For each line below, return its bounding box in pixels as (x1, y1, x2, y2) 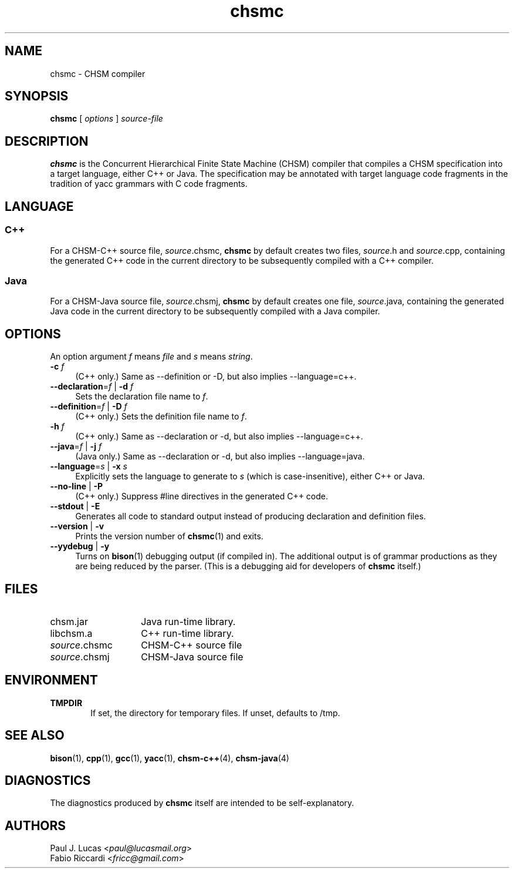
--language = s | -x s (50, 461, 127, 472)
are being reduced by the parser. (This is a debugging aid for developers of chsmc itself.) (75, 561, 421, 572)
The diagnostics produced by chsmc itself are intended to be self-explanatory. (50, 798, 354, 808)
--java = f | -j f (50, 441, 102, 452)
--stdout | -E (50, 501, 100, 512)
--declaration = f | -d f (50, 381, 134, 392)
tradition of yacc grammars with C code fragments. (50, 179, 248, 189)
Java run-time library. (141, 615, 236, 627)
